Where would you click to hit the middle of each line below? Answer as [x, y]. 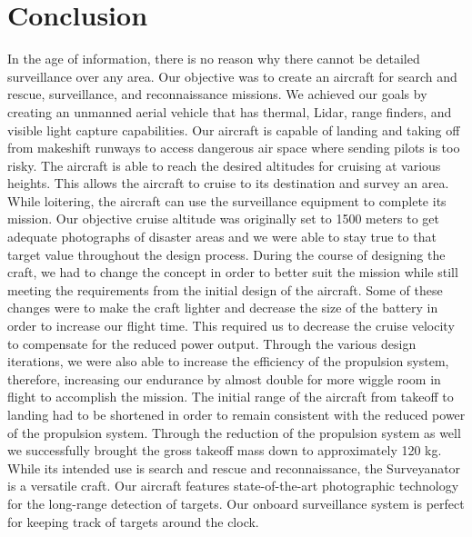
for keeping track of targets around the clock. [133, 521]
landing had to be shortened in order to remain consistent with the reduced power [236, 414]
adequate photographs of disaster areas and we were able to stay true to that [222, 237]
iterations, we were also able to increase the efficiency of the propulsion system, [228, 361]
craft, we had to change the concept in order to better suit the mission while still [233, 272]
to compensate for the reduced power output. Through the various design [212, 343]
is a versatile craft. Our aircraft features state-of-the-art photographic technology [233, 486]
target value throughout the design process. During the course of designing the [226, 254]
